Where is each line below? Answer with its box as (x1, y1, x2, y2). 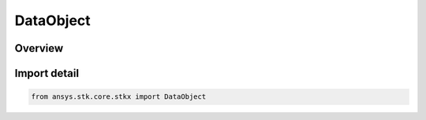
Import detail (14, 67, 79, 80)
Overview (14, 42, 64, 55)
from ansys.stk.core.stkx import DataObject (31, 93, 207, 101)
